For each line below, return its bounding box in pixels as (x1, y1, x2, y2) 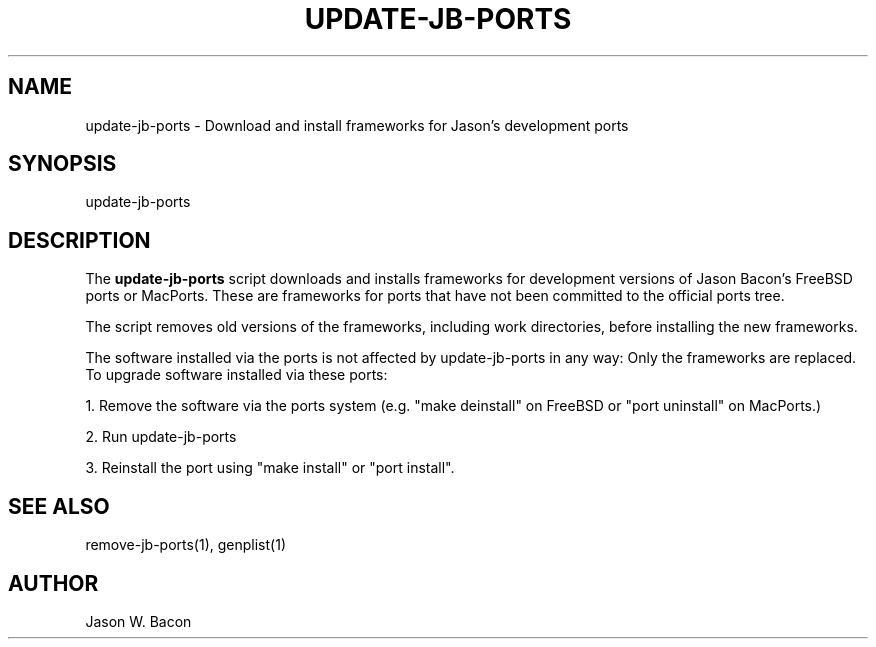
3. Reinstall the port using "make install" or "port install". (85, 459, 455, 477)
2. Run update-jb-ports (85, 428, 237, 446)
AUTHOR (8, 570, 99, 596)
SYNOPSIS (8, 151, 117, 177)
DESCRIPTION (8, 227, 151, 253)
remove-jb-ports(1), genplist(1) (85, 536, 286, 554)
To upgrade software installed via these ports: (85, 366, 388, 384)
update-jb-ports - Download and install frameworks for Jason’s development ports (85, 116, 629, 134)
